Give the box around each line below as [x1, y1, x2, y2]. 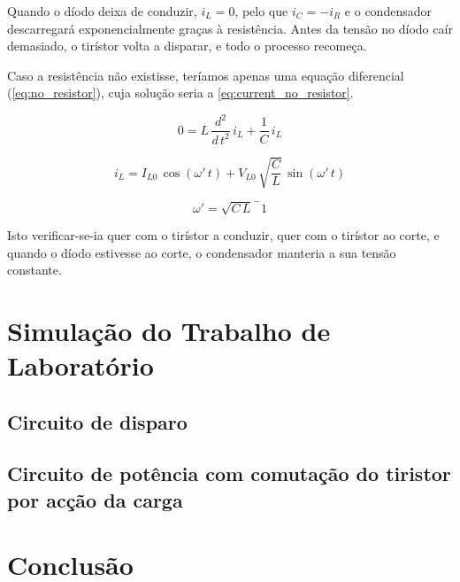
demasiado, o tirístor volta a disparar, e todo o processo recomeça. [7, 36, 367, 55]
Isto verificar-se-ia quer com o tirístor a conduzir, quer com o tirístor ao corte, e [7, 225, 440, 244]
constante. [7, 260, 62, 279]
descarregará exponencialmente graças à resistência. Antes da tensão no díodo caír [7, 19, 453, 37]
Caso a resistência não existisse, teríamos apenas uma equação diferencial [7, 66, 404, 84]
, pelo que [234, 2, 288, 19]
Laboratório [7, 347, 154, 384]
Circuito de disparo [7, 407, 188, 435]
